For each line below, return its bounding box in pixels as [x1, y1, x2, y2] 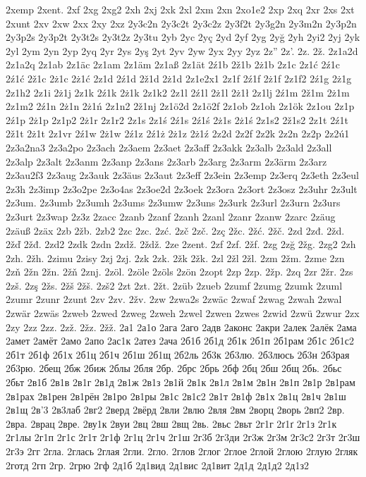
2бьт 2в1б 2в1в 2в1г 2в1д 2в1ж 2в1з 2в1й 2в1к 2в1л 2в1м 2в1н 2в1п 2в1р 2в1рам [6, 375, 355, 390]
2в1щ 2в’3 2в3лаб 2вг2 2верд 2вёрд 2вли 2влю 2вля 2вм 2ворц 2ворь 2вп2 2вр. [6, 402, 345, 417]
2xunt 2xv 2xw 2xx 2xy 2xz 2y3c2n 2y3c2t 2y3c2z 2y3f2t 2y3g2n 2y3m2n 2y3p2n [6, 16, 357, 30]
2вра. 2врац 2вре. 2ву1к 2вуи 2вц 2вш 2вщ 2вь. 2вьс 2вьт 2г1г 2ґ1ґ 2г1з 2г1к [6, 416, 337, 430]
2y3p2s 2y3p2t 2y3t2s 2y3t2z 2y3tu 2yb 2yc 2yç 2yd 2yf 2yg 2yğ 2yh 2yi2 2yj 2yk [6, 30, 360, 44]
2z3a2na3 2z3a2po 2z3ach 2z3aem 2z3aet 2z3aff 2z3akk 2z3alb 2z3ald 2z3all [6, 140, 332, 154]
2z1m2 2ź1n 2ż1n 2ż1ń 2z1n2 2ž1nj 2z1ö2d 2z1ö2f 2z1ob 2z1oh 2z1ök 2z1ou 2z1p [6, 99, 355, 113]
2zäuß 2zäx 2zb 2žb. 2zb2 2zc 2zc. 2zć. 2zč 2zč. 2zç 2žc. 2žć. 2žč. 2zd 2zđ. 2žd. [6, 223, 345, 237]
